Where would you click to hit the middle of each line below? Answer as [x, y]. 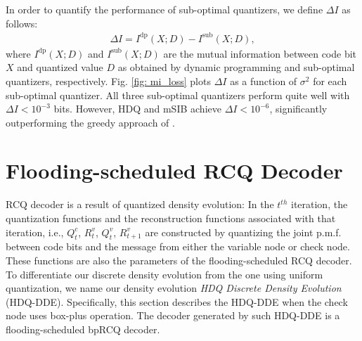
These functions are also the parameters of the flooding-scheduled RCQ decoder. [179, 260]
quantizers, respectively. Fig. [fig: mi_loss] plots [108, 81]
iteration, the [319, 204]
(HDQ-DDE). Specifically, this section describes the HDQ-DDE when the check [177, 301]
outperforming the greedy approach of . [90, 122]
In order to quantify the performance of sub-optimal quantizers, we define [164, 9]
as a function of [264, 81]
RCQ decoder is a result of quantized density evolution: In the [140, 204]
